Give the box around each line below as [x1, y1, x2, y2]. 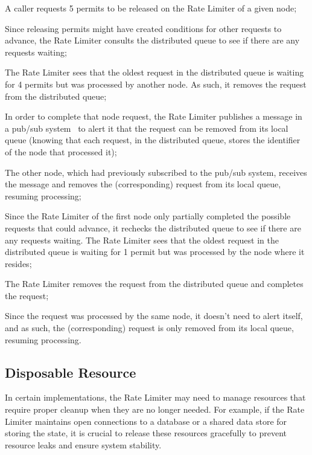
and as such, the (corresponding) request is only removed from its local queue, [5, 321, 294, 334]
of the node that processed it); [5, 145, 117, 158]
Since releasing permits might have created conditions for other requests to [5, 22, 282, 34]
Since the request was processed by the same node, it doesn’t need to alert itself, [5, 309, 303, 322]
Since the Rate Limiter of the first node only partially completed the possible [5, 210, 291, 222]
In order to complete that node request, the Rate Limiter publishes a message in [5, 110, 302, 123]
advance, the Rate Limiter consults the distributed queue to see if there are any [5, 34, 300, 47]
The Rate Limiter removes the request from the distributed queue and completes [5, 277, 304, 290]
